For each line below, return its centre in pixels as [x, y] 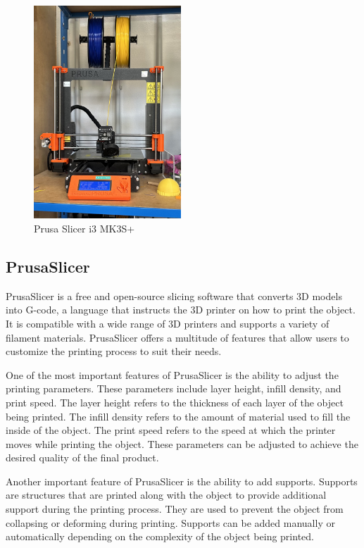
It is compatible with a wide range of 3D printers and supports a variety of [168, 323]
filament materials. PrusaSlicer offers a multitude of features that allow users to [177, 337]
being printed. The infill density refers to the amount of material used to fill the [178, 416]
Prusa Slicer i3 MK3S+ [84, 228]
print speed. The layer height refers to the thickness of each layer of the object [175, 402]
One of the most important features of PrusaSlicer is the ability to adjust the [172, 374]
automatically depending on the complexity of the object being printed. [160, 536]
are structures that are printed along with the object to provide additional [166, 495]
